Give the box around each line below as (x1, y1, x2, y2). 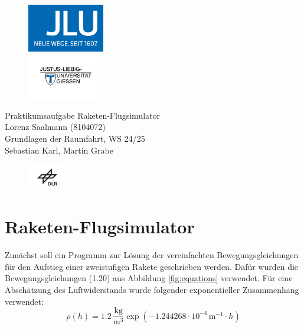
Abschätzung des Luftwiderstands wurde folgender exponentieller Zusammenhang (5, 284, 299, 296)
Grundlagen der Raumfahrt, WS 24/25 (5, 132, 145, 144)
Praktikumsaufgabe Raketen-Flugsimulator (5, 109, 160, 121)
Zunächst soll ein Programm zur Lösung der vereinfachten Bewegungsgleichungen (5, 249, 299, 261)
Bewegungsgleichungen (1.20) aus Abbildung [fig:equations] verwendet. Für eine (5, 272, 293, 284)
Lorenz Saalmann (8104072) (5, 120, 106, 133)
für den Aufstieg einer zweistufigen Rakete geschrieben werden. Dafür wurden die (5, 260, 299, 272)
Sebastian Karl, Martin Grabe (5, 144, 113, 156)
